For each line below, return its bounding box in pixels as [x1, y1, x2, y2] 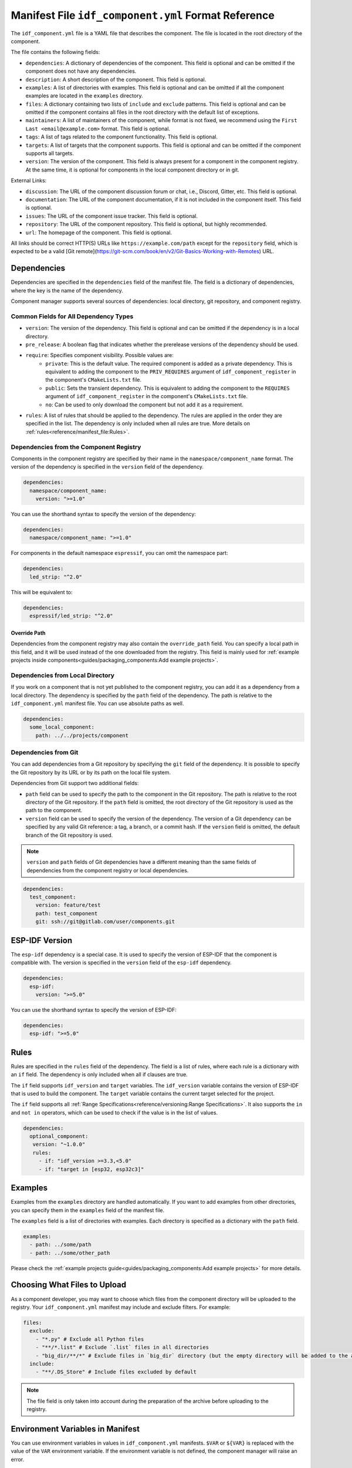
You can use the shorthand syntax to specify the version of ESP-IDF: [11, 1006, 177, 1013]
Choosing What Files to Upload [11, 1280, 126, 1290]
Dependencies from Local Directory [11, 671, 114, 679]
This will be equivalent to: [11, 588, 73, 595]
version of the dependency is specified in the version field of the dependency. [11, 463, 204, 470]
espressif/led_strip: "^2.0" [29, 612, 114, 619]
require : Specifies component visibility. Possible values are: [25, 352, 174, 359]
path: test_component [35, 910, 98, 917]
